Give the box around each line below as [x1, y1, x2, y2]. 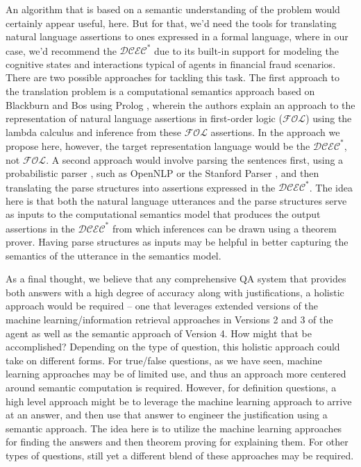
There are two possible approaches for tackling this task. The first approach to [6, 70, 339, 85]
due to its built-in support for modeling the [154, 43, 339, 58]
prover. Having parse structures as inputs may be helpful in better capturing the [6, 235, 349, 249]
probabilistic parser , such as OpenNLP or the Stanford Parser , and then [6, 166, 319, 180]
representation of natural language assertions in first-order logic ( [6, 111, 283, 126]
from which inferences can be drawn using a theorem [112, 221, 337, 235]
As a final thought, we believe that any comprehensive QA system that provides [6, 271, 346, 286]
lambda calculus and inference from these [6, 124, 182, 139]
